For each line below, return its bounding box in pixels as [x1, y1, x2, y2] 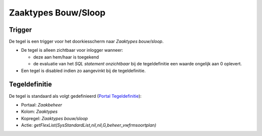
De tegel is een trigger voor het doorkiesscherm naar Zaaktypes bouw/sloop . [9, 39, 164, 45]
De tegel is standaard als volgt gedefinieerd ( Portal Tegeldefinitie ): [9, 93, 142, 99]
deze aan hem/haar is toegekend [33, 54, 99, 60]
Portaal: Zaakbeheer [21, 102, 63, 107]
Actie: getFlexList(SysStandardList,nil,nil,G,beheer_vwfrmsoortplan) [21, 122, 157, 128]
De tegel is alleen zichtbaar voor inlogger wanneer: [21, 47, 123, 53]
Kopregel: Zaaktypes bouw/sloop [21, 115, 88, 121]
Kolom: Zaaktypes [21, 109, 58, 115]
